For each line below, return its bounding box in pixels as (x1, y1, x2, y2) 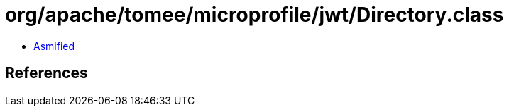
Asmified (33, 39, 75, 52)
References (5, 64, 88, 82)
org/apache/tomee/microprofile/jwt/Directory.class (5, 3, 504, 27)
